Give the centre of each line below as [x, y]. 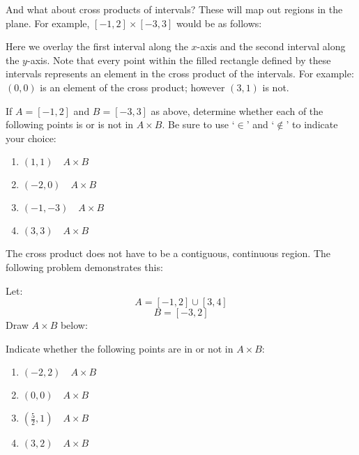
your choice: [31, 138]
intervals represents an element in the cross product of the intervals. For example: [180, 74]
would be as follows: [219, 23]
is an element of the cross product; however [132, 87]
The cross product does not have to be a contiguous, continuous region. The [168, 253]
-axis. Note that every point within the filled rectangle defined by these [179, 60]
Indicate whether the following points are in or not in [120, 348]
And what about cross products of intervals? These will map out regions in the [174, 9]
